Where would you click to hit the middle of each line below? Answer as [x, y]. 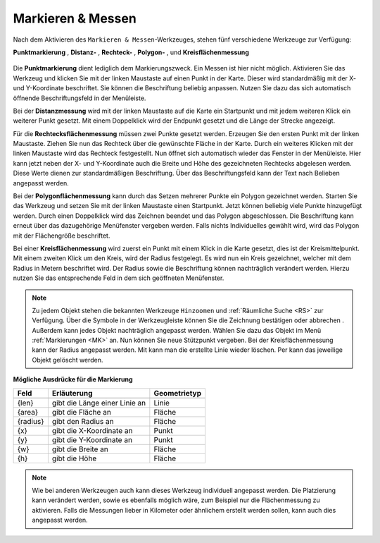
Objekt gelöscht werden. [68, 360]
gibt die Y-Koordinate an [92, 439]
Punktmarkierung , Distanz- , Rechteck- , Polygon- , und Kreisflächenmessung [131, 52]
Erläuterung [72, 393]
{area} [28, 412]
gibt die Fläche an [82, 412]
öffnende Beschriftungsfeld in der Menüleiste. [80, 98]
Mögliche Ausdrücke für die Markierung [73, 379]
